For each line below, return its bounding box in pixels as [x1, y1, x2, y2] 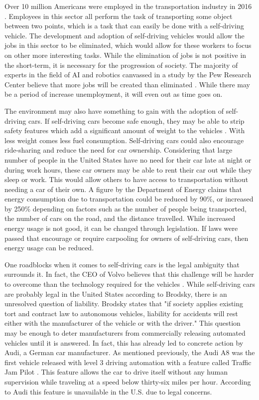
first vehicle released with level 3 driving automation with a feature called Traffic [4, 357, 252, 367]
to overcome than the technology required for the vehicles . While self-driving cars [4, 279, 255, 289]
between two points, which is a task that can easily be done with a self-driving [4, 20, 244, 31]
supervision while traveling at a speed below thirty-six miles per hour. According [4, 376, 251, 387]
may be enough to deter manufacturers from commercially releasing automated [4, 328, 246, 338]
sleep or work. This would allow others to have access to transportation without [4, 174, 249, 185]
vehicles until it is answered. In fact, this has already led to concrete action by [4, 337, 244, 348]
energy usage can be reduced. [4, 242, 94, 253]
